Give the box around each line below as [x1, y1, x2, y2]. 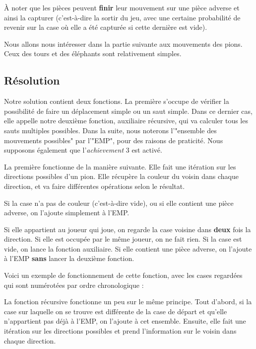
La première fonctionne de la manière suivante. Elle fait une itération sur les [4, 161, 236, 172]
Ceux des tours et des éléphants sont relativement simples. [4, 48, 182, 59]
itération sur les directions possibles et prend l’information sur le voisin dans [4, 326, 237, 336]
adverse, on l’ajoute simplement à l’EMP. [4, 207, 129, 218]
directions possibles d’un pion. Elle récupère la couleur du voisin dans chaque [4, 171, 239, 181]
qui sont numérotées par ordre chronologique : [4, 279, 144, 290]
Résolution [4, 73, 60, 88]
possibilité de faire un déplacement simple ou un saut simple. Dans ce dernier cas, [4, 105, 253, 116]
